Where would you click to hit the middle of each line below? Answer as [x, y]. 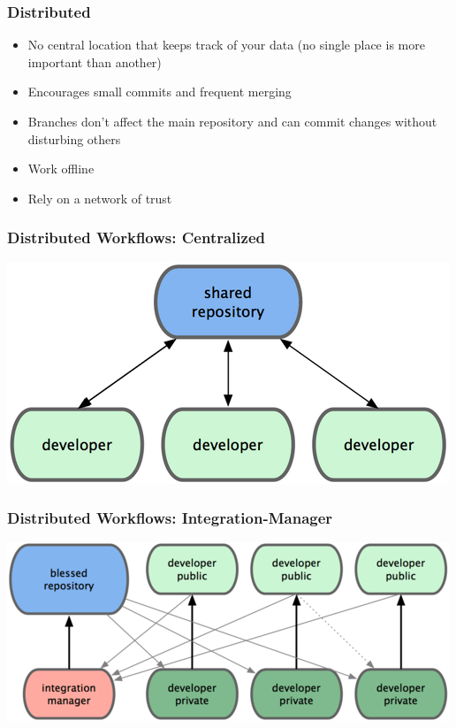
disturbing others [74, 138]
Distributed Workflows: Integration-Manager [170, 518]
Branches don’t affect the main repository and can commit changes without [232, 121]
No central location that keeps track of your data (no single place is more [226, 45]
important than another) [95, 61]
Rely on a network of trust [100, 198]
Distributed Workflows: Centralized [136, 238]
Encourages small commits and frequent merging [160, 92]
